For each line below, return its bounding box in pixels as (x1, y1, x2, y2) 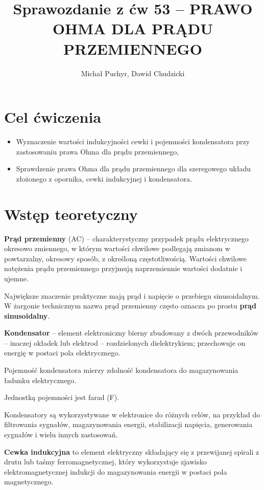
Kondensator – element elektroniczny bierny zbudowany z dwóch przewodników (4, 327, 258, 338)
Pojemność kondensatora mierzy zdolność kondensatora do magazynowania (4, 365, 238, 375)
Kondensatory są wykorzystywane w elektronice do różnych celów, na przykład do (4, 409, 260, 419)
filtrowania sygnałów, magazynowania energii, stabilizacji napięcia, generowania (4, 419, 253, 430)
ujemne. (4, 273, 29, 283)
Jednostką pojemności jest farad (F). (4, 392, 119, 403)
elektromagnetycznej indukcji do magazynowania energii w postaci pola (4, 466, 227, 477)
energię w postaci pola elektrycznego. (4, 347, 121, 358)
